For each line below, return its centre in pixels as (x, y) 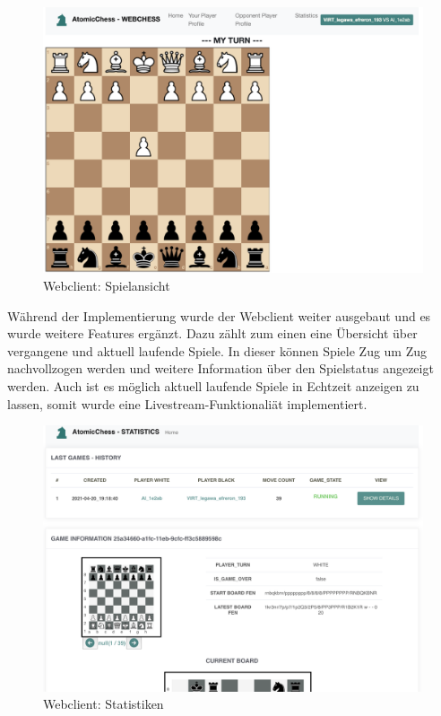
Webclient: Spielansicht (107, 286)
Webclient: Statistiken (104, 704)
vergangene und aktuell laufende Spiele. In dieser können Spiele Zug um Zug (217, 350)
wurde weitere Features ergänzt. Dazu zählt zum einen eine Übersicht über (212, 333)
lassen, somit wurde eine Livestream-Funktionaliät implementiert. (187, 403)
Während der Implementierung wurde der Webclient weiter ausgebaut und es (219, 315)
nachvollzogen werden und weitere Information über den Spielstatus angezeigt (220, 368)
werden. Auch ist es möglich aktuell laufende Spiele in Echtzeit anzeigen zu (213, 386)
